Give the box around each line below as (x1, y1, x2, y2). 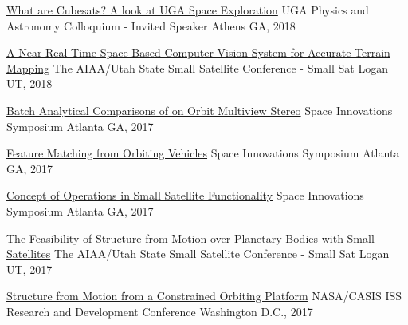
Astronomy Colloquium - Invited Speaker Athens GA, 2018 (6, 17, 296, 34)
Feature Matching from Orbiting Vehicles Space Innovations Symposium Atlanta (6, 145, 400, 161)
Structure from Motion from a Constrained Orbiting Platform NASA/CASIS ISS (6, 287, 402, 304)
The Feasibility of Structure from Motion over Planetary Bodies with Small (6, 229, 375, 246)
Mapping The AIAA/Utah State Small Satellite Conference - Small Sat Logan (6, 59, 389, 76)
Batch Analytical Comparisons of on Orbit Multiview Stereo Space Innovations (6, 101, 393, 118)
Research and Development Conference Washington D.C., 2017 (6, 303, 313, 319)
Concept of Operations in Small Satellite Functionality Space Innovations (6, 187, 364, 204)
